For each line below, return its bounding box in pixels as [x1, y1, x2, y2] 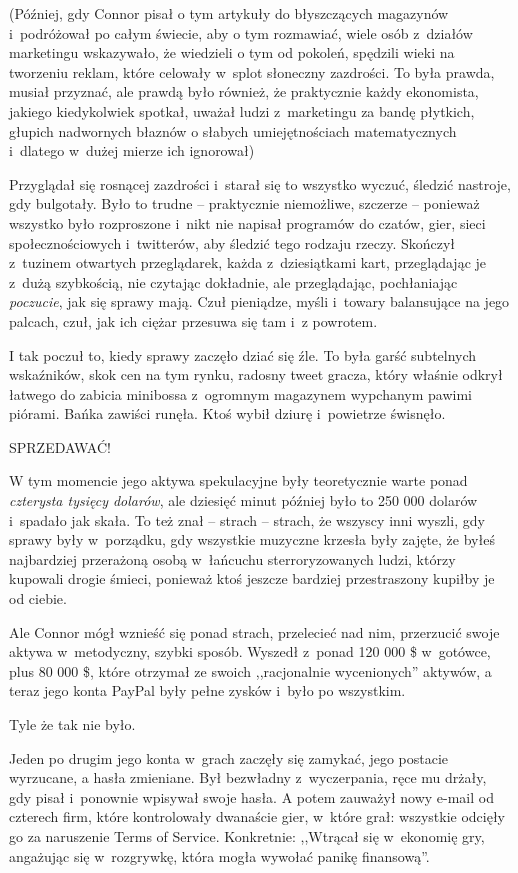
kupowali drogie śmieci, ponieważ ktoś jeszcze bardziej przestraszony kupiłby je [9, 568, 495, 589]
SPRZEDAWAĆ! [9, 436, 111, 457]
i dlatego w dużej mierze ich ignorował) [9, 140, 255, 161]
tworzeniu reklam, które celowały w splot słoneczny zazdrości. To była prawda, [9, 61, 495, 82]
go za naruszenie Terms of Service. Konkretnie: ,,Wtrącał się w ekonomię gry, [9, 825, 485, 846]
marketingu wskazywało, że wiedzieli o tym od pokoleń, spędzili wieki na [9, 42, 455, 63]
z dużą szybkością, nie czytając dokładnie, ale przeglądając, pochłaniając [9, 271, 458, 292]
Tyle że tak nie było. [9, 714, 136, 734]
